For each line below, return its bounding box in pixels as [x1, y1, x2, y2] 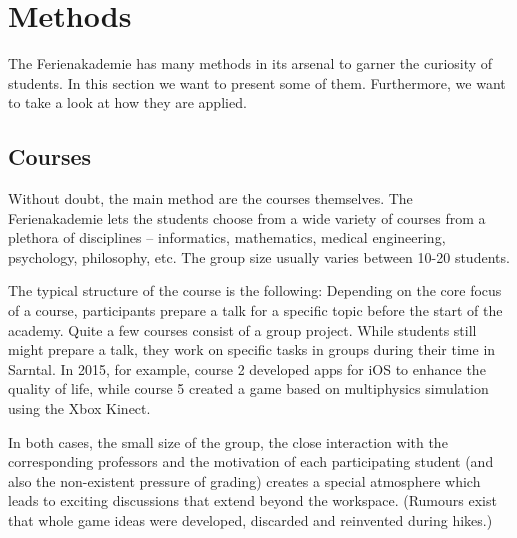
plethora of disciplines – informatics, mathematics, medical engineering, [8, 227, 446, 248]
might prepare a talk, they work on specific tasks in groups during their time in [8, 339, 496, 360]
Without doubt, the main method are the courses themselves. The [8, 188, 413, 209]
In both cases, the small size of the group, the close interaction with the [8, 431, 448, 452]
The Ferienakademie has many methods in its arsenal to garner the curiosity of [8, 53, 493, 74]
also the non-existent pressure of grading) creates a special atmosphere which [8, 470, 481, 491]
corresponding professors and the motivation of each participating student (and [8, 451, 494, 472]
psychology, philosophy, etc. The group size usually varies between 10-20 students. [8, 246, 510, 267]
